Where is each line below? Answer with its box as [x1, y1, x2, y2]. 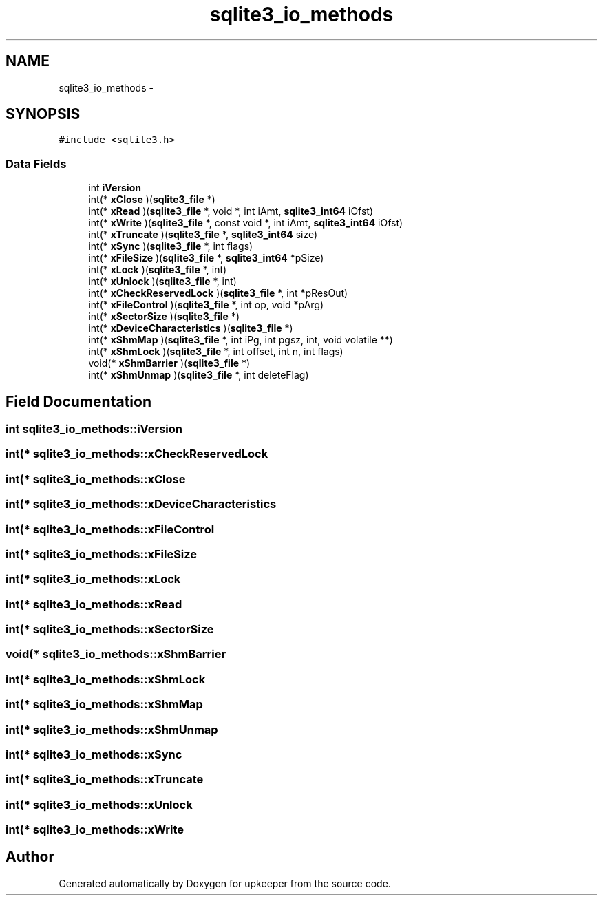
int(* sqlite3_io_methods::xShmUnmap [6, 722, 218, 736]
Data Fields [6, 156, 67, 171]
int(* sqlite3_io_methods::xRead [6, 597, 182, 611]
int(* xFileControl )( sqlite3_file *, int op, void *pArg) [88, 299, 324, 311]
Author [6, 848, 54, 866]
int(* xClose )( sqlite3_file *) [88, 193, 215, 206]
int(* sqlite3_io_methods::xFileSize [6, 547, 198, 561]
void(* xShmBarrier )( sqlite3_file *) [88, 357, 251, 370]
